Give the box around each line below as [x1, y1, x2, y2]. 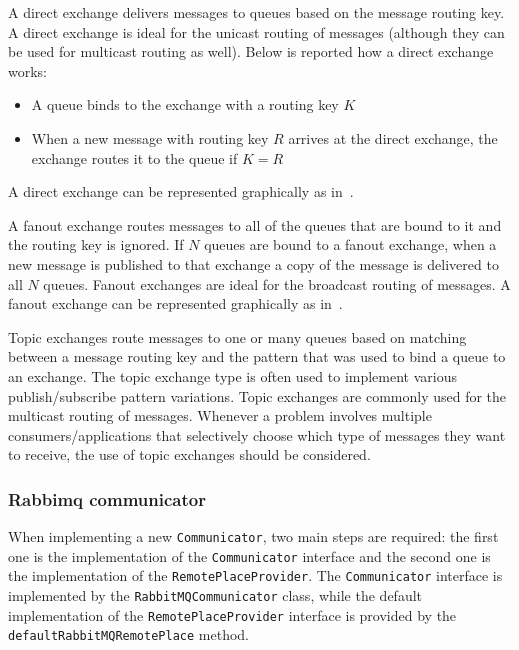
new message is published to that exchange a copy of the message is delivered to [8, 253, 499, 274]
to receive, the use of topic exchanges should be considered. [8, 444, 371, 465]
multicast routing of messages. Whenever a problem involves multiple [8, 405, 432, 426]
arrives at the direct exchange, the [288, 127, 498, 148]
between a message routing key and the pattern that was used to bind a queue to [8, 346, 506, 367]
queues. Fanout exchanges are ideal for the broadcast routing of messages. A [43, 273, 511, 294]
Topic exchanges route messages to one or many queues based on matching [8, 326, 467, 347]
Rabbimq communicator [8, 486, 206, 511]
